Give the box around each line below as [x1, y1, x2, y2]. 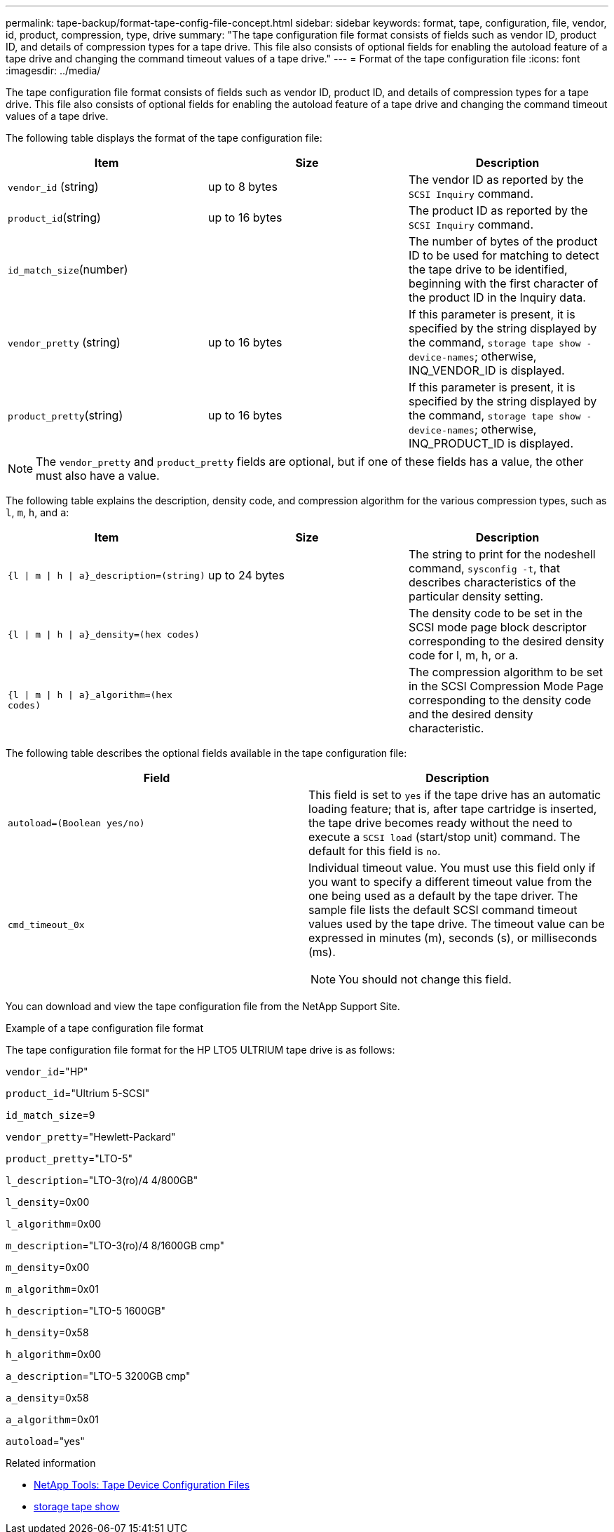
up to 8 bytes [207, 180, 278, 194]
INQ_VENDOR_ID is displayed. [408, 363, 565, 377]
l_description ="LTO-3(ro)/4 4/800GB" [6, 1174, 198, 1186]
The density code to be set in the [408, 606, 583, 620]
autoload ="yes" [6, 1435, 85, 1447]
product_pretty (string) [8, 408, 123, 422]
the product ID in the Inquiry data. [408, 290, 586, 304]
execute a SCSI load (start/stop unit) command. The [308, 830, 580, 844]
